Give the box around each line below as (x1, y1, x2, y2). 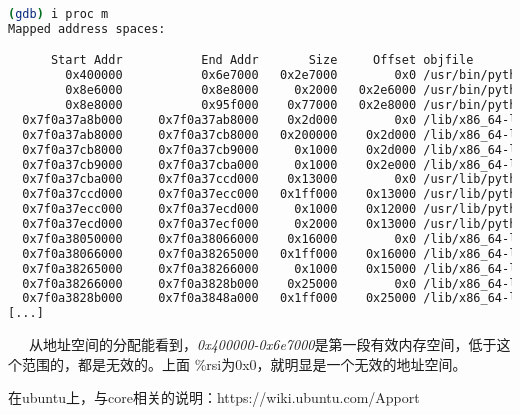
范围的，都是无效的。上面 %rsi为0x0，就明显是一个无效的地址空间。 (21, 353, 467, 374)
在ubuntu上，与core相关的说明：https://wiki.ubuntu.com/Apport (8, 387, 420, 408)
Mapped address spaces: (8, 21, 166, 36)
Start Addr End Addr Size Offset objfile (50, 53, 474, 68)
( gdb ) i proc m (8, 7, 109, 21)
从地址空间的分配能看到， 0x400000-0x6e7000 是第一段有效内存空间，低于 (28, 334, 497, 355)
